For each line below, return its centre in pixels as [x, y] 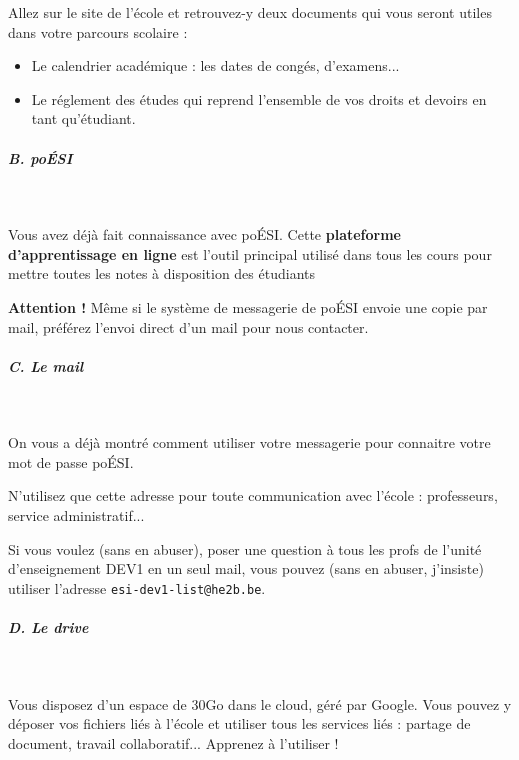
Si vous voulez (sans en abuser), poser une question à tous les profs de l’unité [245, 548]
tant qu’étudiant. [83, 118]
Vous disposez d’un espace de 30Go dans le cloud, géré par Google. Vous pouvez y [260, 703]
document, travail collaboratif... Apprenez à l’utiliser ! [173, 742]
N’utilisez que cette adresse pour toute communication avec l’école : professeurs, [253, 495]
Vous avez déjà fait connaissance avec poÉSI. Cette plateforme [204, 234]
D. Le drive [48, 627]
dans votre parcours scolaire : [98, 31]
